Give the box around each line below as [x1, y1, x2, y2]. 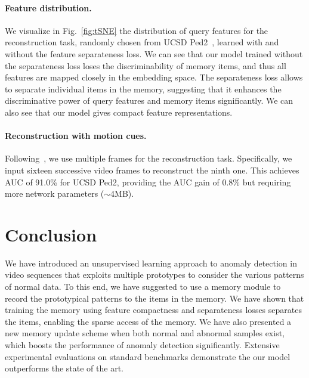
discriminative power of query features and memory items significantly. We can [5, 94, 293, 107]
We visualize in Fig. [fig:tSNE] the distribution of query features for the [5, 24, 268, 36]
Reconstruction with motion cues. [5, 129, 147, 142]
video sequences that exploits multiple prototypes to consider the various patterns [5, 268, 304, 281]
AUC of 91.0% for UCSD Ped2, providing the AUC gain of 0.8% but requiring [5, 175, 291, 188]
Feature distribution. [5, 1, 92, 14]
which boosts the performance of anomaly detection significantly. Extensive [5, 339, 280, 351]
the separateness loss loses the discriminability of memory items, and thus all [5, 59, 286, 72]
